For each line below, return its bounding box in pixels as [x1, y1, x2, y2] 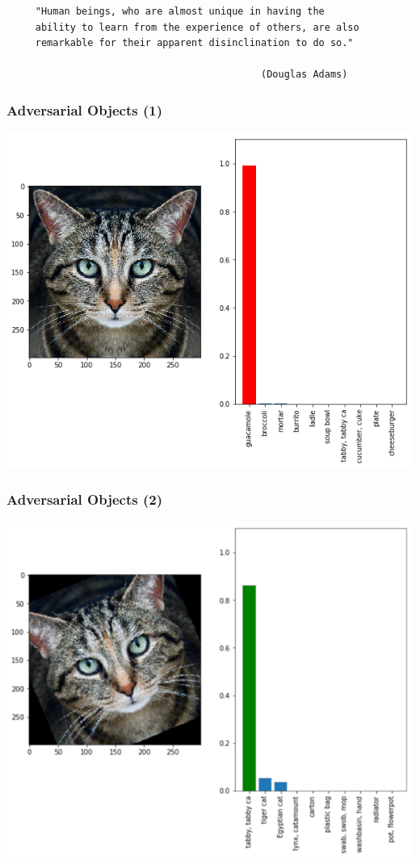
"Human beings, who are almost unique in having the [35, 6, 325, 17]
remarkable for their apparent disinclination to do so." [35, 37, 354, 49]
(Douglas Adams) [261, 69, 348, 81]
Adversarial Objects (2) [6, 489, 162, 509]
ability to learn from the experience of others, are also [35, 21, 359, 33]
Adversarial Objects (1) [6, 99, 162, 120]
